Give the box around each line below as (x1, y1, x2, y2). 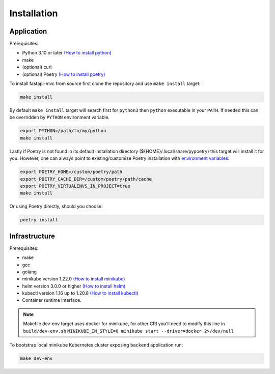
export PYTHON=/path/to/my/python (20, 128, 106, 134)
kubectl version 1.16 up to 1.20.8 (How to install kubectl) (22, 290, 139, 296)
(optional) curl (22, 64, 52, 70)
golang (22, 269, 37, 275)
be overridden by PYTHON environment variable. (9, 114, 109, 121)
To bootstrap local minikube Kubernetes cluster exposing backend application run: (9, 342, 183, 348)
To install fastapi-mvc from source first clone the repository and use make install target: (9, 80, 201, 87)
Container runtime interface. (22, 297, 81, 303)
